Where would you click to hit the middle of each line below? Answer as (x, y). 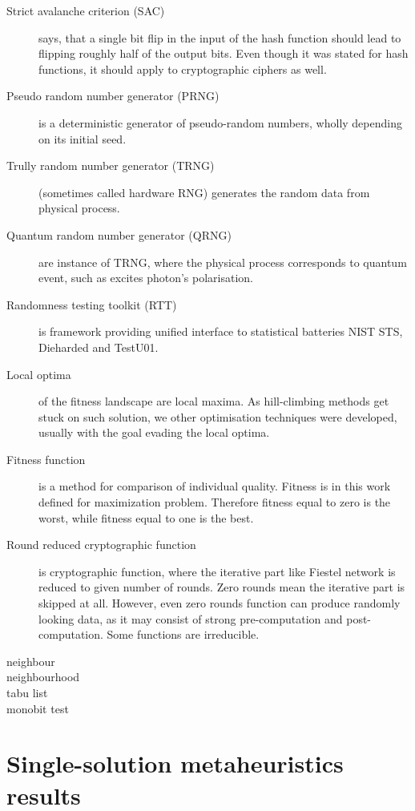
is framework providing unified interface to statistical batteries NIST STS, (221, 331)
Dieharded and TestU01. (99, 347)
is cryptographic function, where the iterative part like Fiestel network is (217, 571)
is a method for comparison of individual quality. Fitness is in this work (215, 486)
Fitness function (46, 459)
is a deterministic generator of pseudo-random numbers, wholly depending (220, 122)
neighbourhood (43, 677)
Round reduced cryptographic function (101, 545)
